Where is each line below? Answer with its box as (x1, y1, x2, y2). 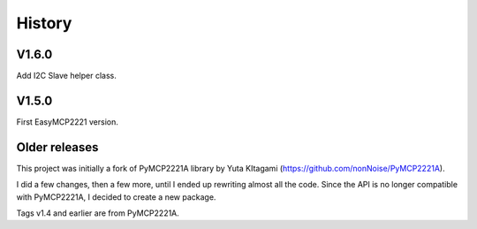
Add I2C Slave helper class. (16, 71, 117, 81)
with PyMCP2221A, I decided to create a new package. (16, 191, 216, 202)
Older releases (16, 140, 99, 155)
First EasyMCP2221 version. (16, 116, 119, 127)
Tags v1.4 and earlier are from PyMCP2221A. (16, 208, 180, 218)
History (16, 13, 72, 33)
